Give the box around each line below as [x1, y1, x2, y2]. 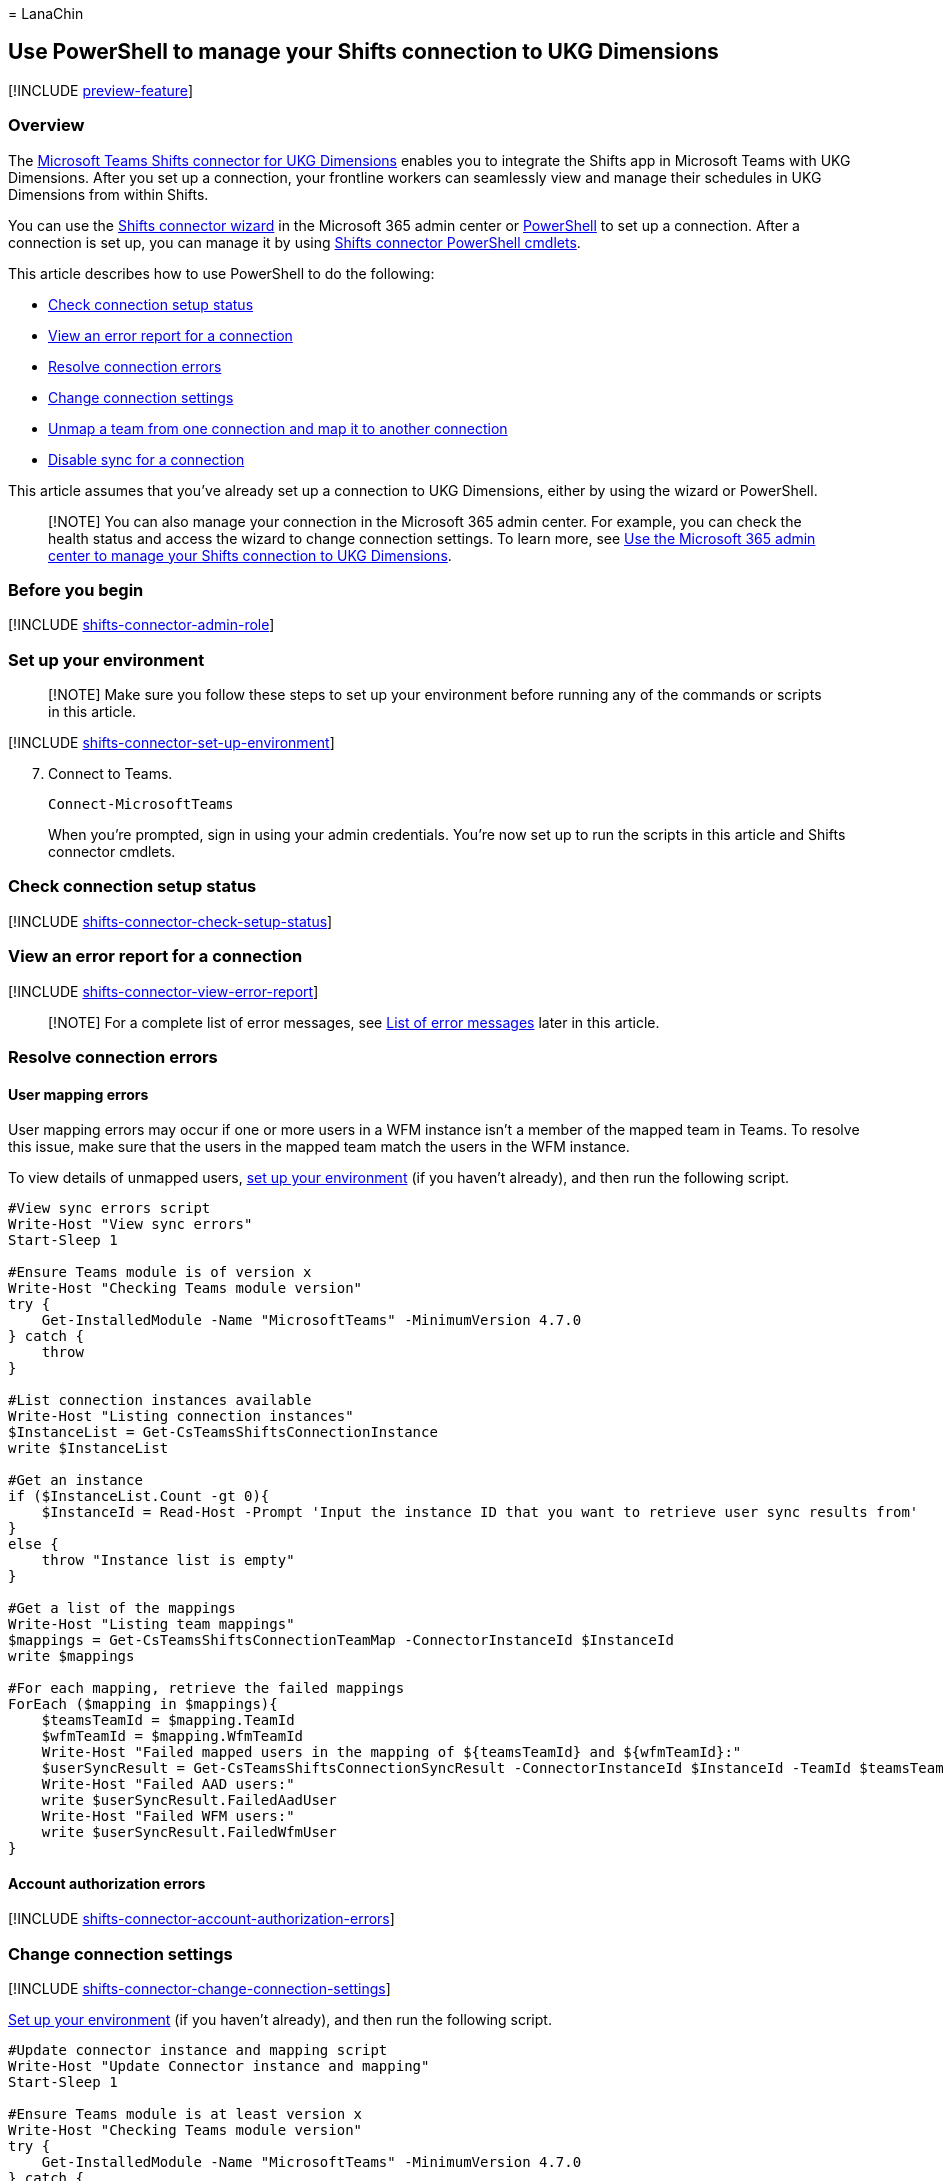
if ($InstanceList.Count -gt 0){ [8, 1488, 270, 1505]
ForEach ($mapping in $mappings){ [8, 1696, 278, 1713]
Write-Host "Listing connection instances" [8, 1408, 354, 1425]
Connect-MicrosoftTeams [48, 796, 234, 813]
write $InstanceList [8, 1440, 169, 1457]
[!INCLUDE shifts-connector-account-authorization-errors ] [8, 1910, 395, 1928]
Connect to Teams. [48, 765, 173, 783]
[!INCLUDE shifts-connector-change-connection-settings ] [8, 1980, 391, 1998]
